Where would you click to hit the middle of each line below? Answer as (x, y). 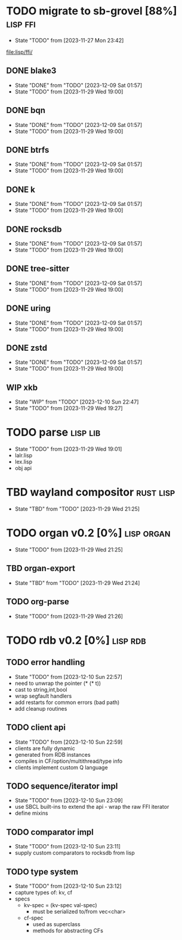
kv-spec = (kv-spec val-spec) (60, 905)
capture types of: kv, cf (44, 892)
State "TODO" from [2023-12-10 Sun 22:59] (69, 742)
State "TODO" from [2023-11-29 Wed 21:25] (69, 550)
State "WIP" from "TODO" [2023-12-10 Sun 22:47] (77, 402)
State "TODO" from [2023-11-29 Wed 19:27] (69, 408)
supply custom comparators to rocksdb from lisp (75, 853)
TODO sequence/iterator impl (62, 786)
